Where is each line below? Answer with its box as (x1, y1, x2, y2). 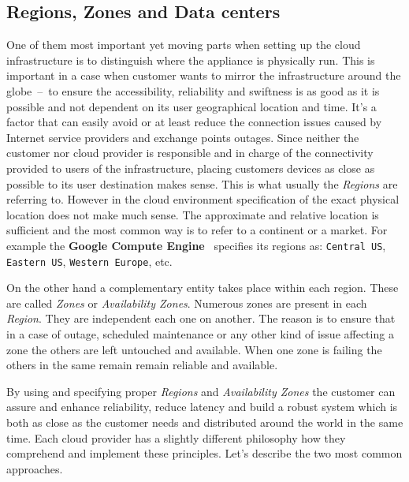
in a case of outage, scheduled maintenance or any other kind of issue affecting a (6, 326, 394, 342)
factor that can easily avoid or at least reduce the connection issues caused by (6, 114, 382, 130)
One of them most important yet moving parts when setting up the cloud (6, 36, 361, 53)
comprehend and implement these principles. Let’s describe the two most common (6, 445, 403, 461)
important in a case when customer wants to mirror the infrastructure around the (6, 67, 401, 84)
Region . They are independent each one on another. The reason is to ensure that (6, 310, 396, 327)
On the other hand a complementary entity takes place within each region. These (6, 279, 399, 296)
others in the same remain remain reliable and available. (6, 357, 278, 373)
